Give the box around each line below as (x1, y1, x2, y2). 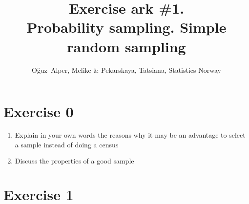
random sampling (67, 36, 186, 56)
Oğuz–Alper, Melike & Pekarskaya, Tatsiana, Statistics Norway (32, 64, 221, 75)
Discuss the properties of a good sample (15, 156, 134, 166)
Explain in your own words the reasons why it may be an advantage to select (15, 130, 246, 140)
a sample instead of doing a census (15, 139, 119, 149)
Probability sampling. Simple (26, 17, 227, 37)
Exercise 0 (3, 102, 74, 122)
